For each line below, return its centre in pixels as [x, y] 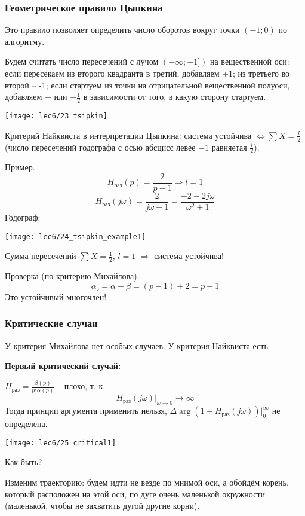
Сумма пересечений [41, 256]
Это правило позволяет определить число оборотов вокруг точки [122, 30]
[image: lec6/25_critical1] [61, 443]
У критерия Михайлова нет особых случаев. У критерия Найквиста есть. [138, 345]
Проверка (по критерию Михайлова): [72, 276]
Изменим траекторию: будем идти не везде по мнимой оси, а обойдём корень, [147, 482]
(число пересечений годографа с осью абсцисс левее [100, 147]
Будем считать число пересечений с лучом [82, 61]
